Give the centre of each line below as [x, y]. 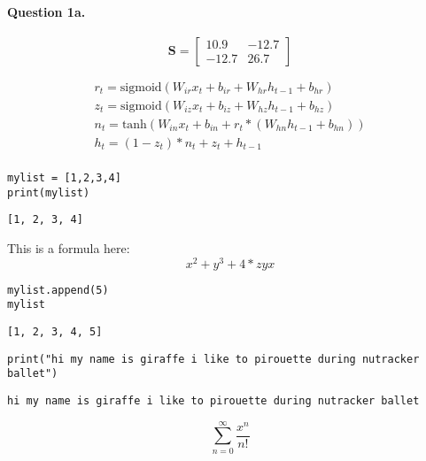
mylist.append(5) [58, 290]
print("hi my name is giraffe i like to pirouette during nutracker [213, 359]
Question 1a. [46, 11]
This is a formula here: [69, 247]
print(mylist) [49, 192]
